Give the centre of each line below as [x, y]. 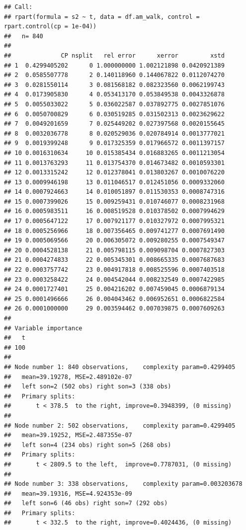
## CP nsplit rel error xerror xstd [114, 55]
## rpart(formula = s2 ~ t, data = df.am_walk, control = [102, 17]
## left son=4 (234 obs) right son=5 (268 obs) [88, 445]
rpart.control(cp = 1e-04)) [50, 27]
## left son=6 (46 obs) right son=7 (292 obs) [86, 503]
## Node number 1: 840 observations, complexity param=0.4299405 [120, 367]
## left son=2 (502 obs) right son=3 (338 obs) [88, 387]
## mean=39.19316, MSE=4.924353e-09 [68, 493]
